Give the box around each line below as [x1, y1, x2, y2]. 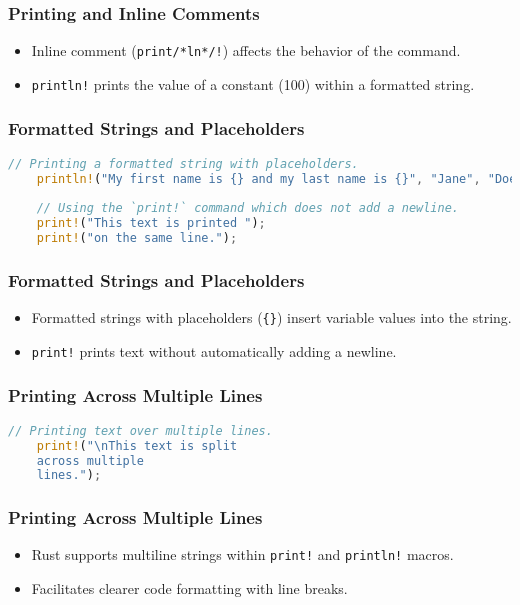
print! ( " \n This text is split [36, 438, 238, 453]
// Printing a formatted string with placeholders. [8, 156, 359, 171]
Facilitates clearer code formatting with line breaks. [31, 578, 348, 599]
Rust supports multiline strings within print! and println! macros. [31, 544, 454, 565]
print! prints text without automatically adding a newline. [31, 340, 397, 361]
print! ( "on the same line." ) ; [36, 231, 238, 246]
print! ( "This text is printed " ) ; [36, 216, 266, 231]
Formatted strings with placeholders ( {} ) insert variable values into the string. [31, 307, 512, 328]
